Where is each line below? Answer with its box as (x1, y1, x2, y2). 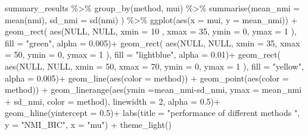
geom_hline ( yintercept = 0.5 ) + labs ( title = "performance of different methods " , (5, 106, 300, 119)
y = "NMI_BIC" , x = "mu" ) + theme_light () (5, 118, 172, 130)
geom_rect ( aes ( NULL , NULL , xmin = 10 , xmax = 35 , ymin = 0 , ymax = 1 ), (5, 25, 297, 37)
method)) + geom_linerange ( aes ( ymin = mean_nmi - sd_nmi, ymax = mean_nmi (5, 83, 302, 96)
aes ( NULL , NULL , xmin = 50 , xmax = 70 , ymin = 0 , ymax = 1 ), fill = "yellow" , (5, 59, 304, 72)
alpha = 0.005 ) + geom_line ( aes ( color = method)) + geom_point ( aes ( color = (5, 71, 289, 84)
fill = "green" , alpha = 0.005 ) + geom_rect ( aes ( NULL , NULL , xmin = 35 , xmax (5, 36, 300, 49)
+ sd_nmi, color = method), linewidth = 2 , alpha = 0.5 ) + (5, 95, 220, 107)
